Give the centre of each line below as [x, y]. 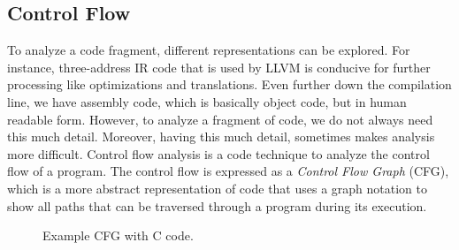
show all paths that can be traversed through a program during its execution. [217, 205]
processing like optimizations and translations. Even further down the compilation [229, 84]
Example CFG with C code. [118, 235]
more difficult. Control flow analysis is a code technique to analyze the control [218, 153]
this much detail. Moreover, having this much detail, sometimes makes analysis [221, 136]
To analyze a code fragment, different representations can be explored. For [209, 50]
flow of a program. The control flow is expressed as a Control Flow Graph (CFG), [228, 171]
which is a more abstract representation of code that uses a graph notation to [218, 188]
